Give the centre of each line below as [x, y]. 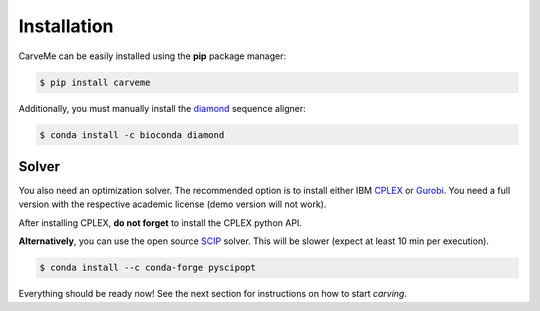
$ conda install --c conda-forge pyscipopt [148, 268]
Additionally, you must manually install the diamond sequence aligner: [162, 108]
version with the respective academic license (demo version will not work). [172, 204]
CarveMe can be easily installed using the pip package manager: [152, 56]
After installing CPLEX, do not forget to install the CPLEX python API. [160, 222]
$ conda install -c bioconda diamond [132, 134]
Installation [66, 26]
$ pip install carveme [95, 82]
